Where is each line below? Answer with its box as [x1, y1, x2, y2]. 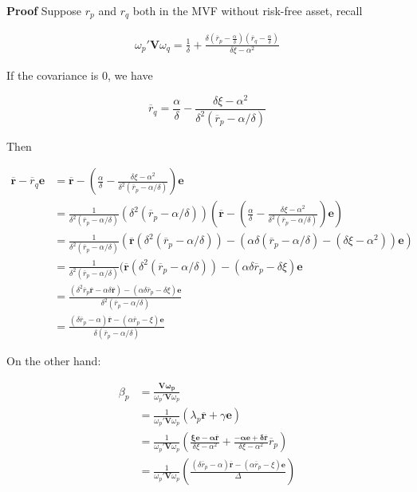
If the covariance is [6, 66, 99, 83]
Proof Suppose [6, 2, 82, 18]
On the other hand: [6, 352, 101, 369]
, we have [107, 66, 153, 83]
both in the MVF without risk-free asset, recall [132, 2, 363, 18]
